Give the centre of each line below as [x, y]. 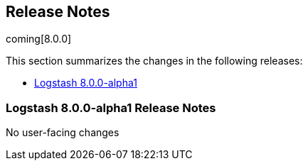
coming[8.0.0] [39, 39]
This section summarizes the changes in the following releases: [154, 61]
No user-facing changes [63, 133]
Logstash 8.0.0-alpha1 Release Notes [111, 107]
